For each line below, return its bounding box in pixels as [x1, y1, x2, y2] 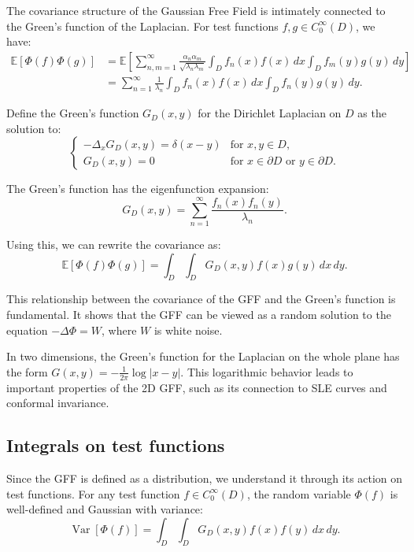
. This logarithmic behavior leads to [180, 363, 353, 380]
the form [6, 363, 48, 380]
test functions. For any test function [6, 485, 180, 502]
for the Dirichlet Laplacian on [198, 105, 342, 121]
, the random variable [246, 485, 351, 502]
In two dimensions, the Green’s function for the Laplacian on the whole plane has [6, 348, 400, 365]
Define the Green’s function [6, 105, 139, 121]
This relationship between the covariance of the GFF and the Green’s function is [6, 291, 396, 307]
